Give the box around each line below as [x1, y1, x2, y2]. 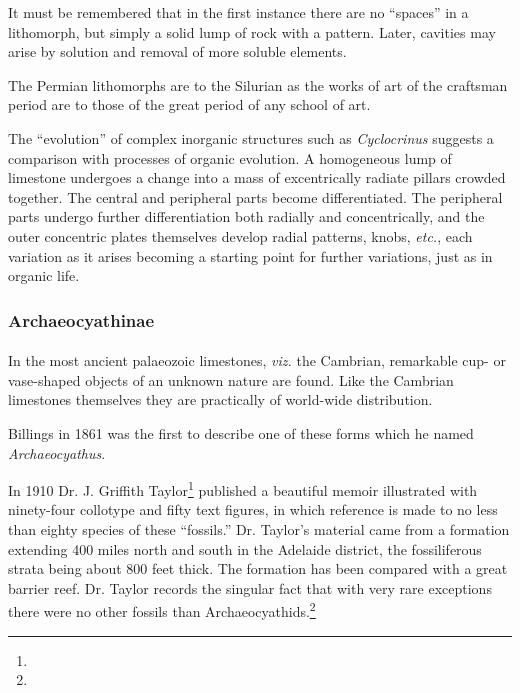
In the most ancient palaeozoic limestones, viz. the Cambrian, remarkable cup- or [8, 350, 506, 371]
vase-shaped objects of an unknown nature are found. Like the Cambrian [8, 369, 454, 390]
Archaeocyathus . [8, 442, 106, 463]
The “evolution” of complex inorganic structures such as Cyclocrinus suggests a [8, 127, 494, 148]
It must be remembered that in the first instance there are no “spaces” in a [8, 2, 469, 22]
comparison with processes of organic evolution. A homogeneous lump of [8, 147, 452, 168]
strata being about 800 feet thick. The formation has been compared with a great [8, 558, 508, 579]
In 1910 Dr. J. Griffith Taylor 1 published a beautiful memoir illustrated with [8, 477, 478, 500]
